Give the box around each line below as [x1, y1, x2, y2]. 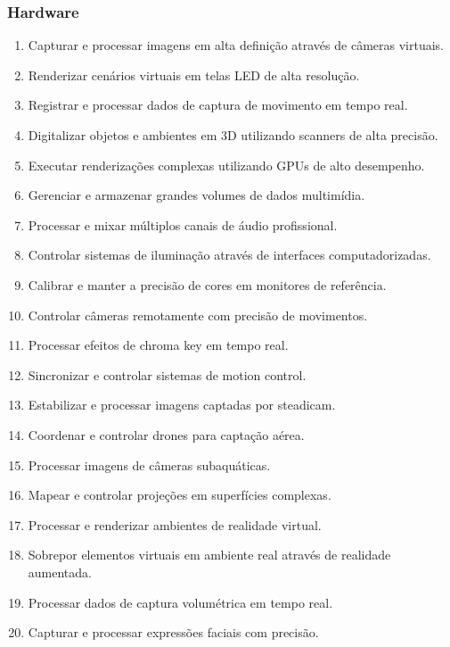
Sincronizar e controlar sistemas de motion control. [28, 365, 307, 384]
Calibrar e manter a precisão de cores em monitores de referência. [28, 275, 387, 294]
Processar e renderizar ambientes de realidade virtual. [28, 515, 322, 534]
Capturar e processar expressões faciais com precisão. [28, 623, 319, 642]
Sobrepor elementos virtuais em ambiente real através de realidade [28, 545, 391, 564]
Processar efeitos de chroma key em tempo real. [28, 336, 289, 354]
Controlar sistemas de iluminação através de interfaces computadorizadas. [28, 245, 431, 264]
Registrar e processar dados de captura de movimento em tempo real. [28, 95, 408, 114]
